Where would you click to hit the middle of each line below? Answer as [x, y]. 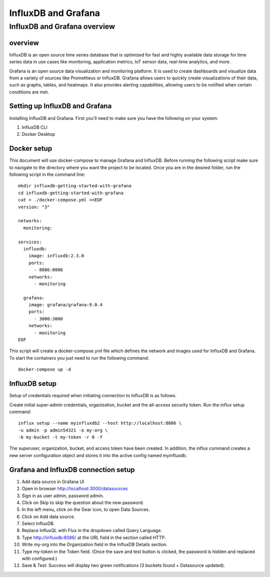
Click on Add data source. [48, 517]
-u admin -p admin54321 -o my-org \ [63, 430]
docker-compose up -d [44, 369]
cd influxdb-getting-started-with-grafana [71, 193]
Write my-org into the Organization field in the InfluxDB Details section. [94, 545]
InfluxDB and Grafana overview [62, 26]
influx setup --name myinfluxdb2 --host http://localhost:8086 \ [100, 423]
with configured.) [39, 559]
